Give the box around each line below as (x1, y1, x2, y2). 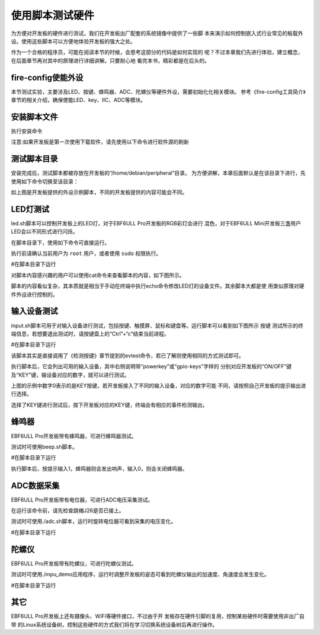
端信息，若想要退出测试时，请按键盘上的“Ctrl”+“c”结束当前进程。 (11, 330, 169, 337)
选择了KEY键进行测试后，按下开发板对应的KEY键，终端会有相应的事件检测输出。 (11, 401, 208, 409)
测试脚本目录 (11, 154, 58, 164)
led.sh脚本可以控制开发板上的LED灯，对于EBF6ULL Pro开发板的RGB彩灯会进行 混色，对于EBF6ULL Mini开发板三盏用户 (11, 219, 302, 226)
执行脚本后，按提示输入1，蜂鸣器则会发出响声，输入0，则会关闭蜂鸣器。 (11, 465, 188, 472)
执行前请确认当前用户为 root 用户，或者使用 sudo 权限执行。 (11, 250, 162, 257)
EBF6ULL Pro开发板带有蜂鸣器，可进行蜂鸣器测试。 (11, 432, 137, 439)
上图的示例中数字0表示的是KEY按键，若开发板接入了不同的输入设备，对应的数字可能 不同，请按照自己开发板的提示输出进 (11, 382, 306, 389)
